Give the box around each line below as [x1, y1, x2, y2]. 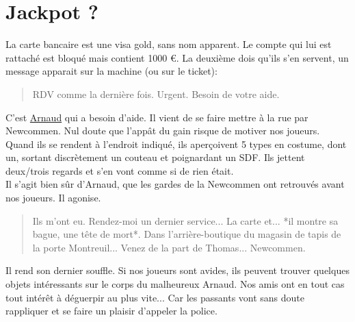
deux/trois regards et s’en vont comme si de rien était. [5, 163, 234, 177]
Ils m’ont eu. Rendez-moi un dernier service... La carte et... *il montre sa [32, 213, 339, 227]
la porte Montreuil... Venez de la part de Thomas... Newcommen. [32, 240, 306, 254]
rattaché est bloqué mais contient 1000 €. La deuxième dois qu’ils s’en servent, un [5, 50, 349, 64]
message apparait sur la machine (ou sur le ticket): [5, 64, 218, 78]
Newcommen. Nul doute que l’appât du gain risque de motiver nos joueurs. [5, 123, 320, 138]
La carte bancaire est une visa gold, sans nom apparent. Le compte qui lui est [5, 37, 332, 51]
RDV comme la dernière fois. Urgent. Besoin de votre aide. [32, 86, 280, 101]
